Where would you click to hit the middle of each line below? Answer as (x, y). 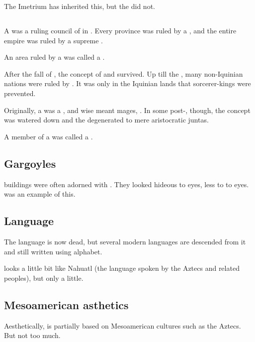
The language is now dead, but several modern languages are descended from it (125, 241)
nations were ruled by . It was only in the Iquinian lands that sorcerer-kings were (127, 83)
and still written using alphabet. (53, 251)
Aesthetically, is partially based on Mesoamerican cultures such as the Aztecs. (123, 325)
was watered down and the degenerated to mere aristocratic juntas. (106, 120)
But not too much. (32, 335)
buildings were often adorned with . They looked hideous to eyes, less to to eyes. (127, 184)
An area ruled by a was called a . (54, 57)
